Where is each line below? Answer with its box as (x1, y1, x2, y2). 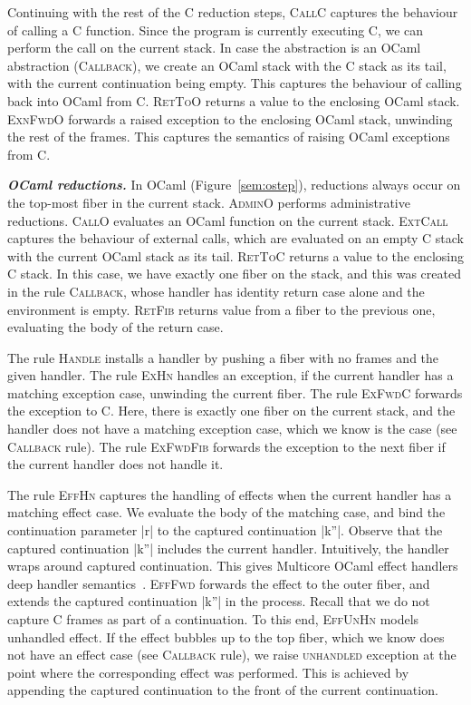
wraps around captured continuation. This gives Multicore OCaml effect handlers (7, 556, 458, 575)
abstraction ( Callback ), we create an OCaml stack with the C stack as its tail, (7, 55, 447, 74)
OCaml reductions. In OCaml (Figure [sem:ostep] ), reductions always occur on (7, 175, 461, 194)
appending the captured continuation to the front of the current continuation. (7, 681, 438, 700)
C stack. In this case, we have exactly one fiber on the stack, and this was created (7, 264, 461, 283)
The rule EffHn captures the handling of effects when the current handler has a (7, 485, 452, 504)
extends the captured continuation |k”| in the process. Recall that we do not (7, 592, 430, 611)
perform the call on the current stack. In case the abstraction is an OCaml (7, 38, 421, 57)
